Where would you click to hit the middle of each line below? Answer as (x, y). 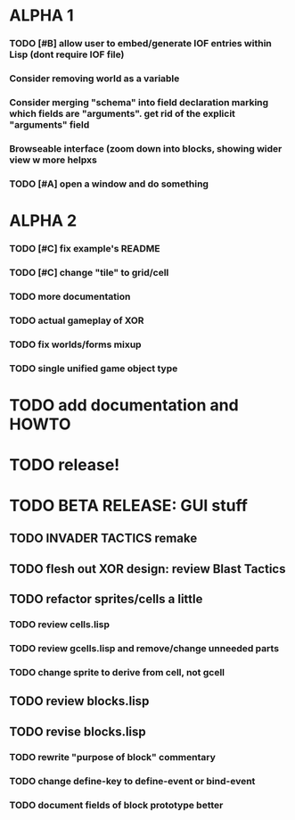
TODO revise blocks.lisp (78, 731)
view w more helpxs (53, 160)
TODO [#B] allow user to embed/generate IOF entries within (140, 44)
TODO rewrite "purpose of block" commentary (113, 757)
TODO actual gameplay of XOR (77, 320)
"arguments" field (49, 124)
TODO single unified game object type (94, 369)
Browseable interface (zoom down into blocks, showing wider (146, 148)
